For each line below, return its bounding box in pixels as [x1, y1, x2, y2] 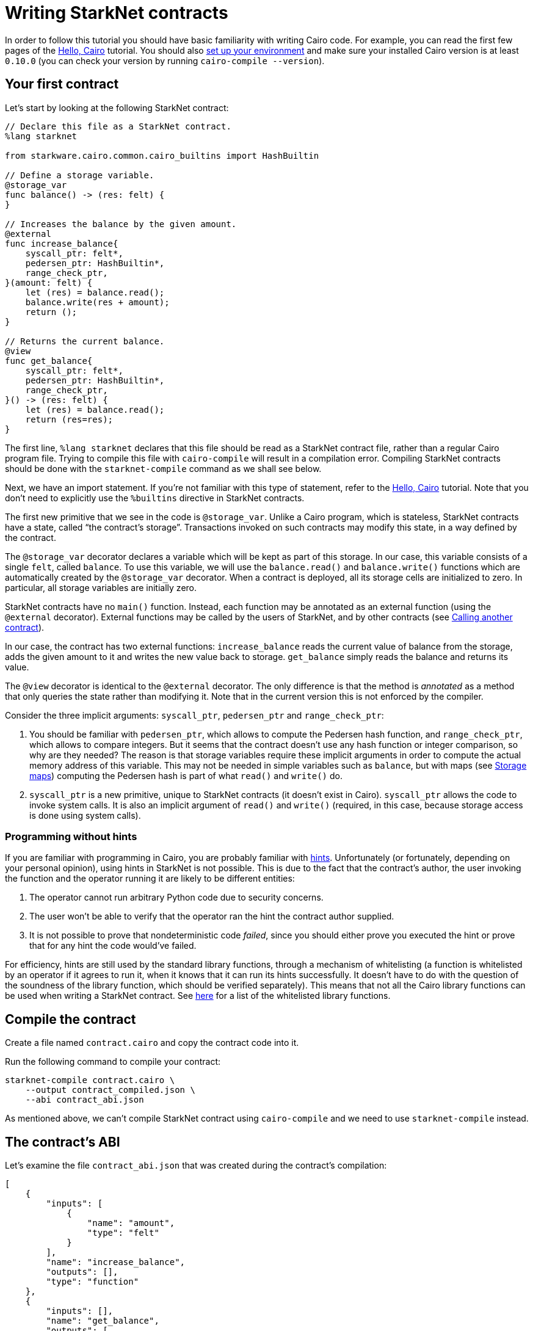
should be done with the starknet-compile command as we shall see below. [5, 463, 322, 474]
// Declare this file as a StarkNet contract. [5, 121, 231, 131]
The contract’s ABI [5, 1134, 120, 1150]
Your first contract [5, 76, 119, 92]
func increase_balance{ [5, 238, 118, 248]
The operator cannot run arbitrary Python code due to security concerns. [29, 892, 324, 903]
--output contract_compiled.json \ [25, 1085, 195, 1095]
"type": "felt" [87, 1228, 159, 1238]
